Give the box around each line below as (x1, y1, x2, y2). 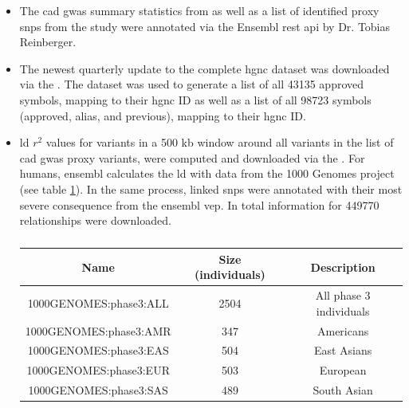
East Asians (313, 342, 372, 359)
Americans (317, 322, 369, 339)
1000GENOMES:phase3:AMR (25, 322, 171, 339)
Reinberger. (19, 33, 77, 50)
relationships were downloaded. (19, 212, 171, 229)
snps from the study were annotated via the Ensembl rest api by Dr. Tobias (19, 18, 391, 34)
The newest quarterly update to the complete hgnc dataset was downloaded (19, 60, 390, 76)
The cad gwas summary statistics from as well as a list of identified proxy (19, 2, 380, 18)
